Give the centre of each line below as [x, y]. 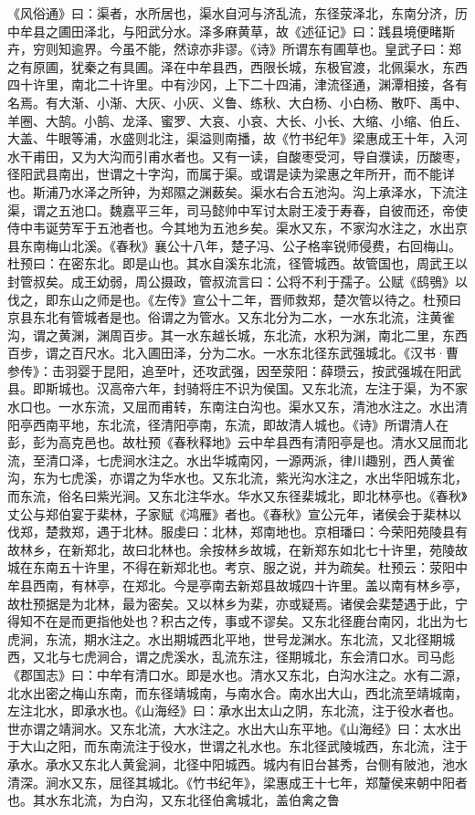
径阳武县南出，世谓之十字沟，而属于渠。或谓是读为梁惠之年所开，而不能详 [231, 174]
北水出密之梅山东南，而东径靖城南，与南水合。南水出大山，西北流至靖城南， [237, 692]
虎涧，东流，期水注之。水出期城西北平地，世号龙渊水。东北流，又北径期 [225, 638]
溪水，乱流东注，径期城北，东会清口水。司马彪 [314, 657]
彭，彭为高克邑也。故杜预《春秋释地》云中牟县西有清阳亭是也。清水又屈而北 [237, 442]
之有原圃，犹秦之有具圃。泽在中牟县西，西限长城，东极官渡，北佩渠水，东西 [237, 66]
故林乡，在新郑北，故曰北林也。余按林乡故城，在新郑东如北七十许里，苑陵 [231, 549]
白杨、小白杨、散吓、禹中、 [384, 102]
